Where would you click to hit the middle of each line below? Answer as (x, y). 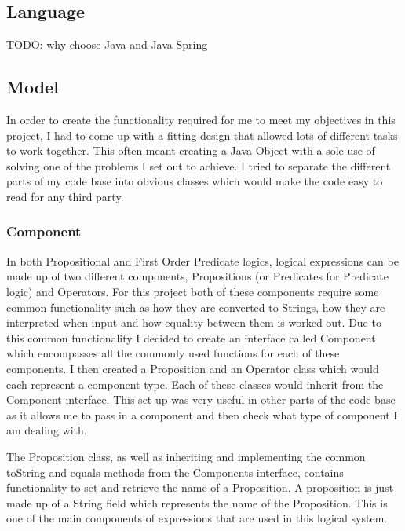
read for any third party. (65, 196)
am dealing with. (47, 430)
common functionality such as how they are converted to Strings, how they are (196, 307)
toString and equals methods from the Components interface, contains (175, 472)
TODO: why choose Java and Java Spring (107, 44)
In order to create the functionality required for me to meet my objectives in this (201, 119)
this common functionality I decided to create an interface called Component (191, 337)
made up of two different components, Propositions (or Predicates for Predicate (197, 276)
